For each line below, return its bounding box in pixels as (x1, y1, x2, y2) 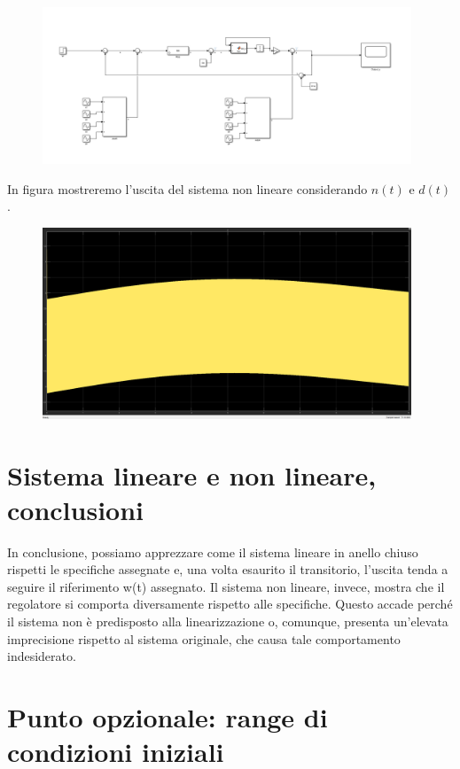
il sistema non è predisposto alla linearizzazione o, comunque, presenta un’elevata (7, 612, 448, 631)
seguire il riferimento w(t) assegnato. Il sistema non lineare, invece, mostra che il (7, 577, 445, 595)
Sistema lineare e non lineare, (7, 456, 377, 493)
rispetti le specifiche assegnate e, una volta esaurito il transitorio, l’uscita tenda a (7, 560, 448, 579)
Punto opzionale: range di (7, 699, 328, 735)
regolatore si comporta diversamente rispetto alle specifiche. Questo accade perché (7, 594, 453, 613)
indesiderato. (7, 647, 76, 665)
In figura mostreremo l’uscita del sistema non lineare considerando (7, 179, 368, 198)
